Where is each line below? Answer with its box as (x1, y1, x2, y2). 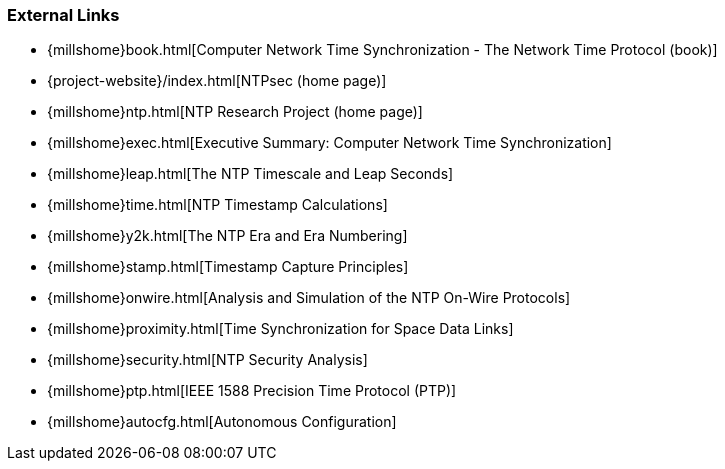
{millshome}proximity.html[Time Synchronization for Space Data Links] (47, 320, 514, 338)
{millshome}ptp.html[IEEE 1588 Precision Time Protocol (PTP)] (47, 382, 457, 400)
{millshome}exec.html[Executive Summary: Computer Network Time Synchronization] (47, 134, 612, 152)
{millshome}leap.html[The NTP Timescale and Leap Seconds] (47, 165, 454, 183)
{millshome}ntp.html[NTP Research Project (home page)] (47, 103, 423, 121)
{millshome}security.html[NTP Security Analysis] (47, 351, 368, 369)
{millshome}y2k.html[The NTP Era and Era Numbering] (47, 227, 408, 245)
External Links (7, 5, 120, 25)
